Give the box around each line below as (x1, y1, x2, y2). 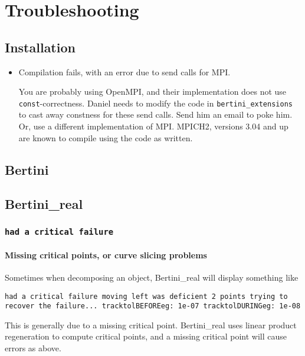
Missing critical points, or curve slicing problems (5, 248, 207, 261)
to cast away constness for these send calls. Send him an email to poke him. (18, 108, 293, 121)
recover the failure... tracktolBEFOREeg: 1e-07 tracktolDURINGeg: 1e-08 (5, 302, 301, 311)
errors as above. (5, 342, 61, 354)
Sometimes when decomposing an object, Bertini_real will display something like (5, 271, 299, 283)
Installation (5, 38, 76, 56)
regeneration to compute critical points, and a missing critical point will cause (5, 330, 287, 342)
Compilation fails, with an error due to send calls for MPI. (18, 65, 231, 78)
